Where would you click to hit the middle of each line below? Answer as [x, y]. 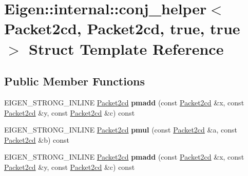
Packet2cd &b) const [37, 139]
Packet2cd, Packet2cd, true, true [122, 28]
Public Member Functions [74, 81]
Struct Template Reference [126, 48]
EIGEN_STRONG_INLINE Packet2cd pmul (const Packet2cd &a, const [121, 130]
